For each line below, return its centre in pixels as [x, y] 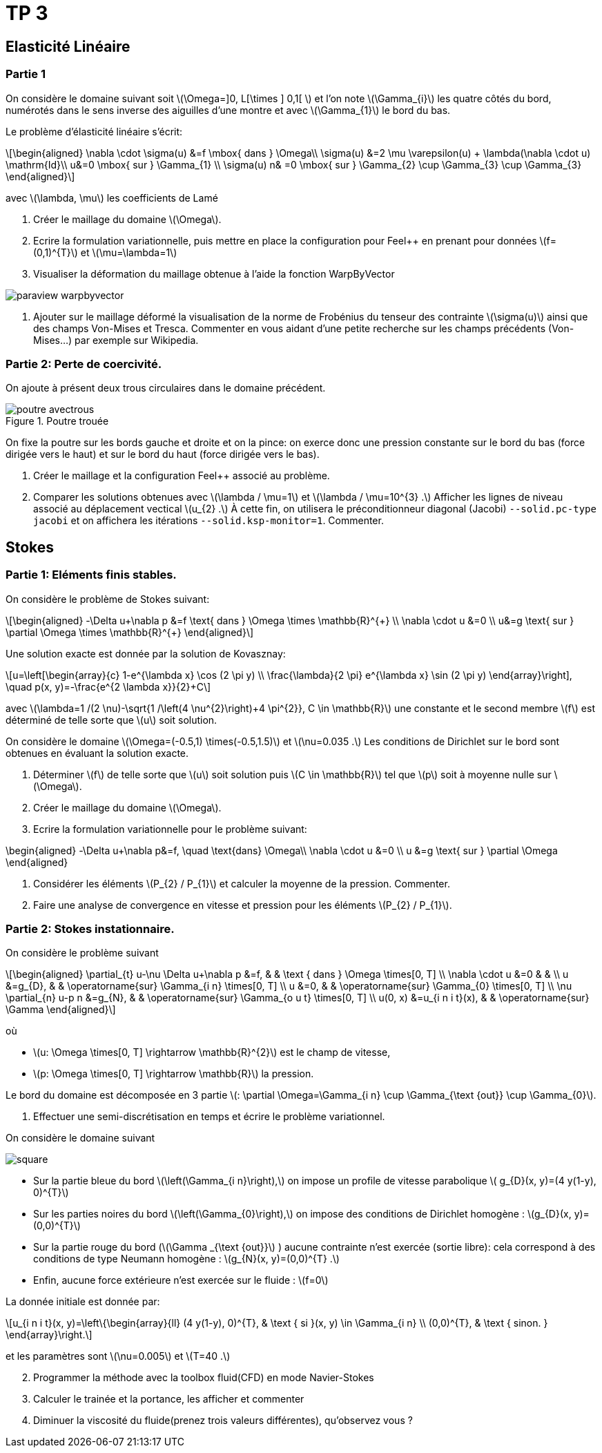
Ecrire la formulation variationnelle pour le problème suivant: [170, 829]
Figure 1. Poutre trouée [57, 421]
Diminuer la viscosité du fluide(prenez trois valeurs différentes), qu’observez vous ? [223, 1421]
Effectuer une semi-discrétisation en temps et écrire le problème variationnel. [209, 1117]
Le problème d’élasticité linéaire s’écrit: [94, 131]
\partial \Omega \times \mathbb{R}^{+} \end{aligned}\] [130, 632]
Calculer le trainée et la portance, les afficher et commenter [169, 1399]
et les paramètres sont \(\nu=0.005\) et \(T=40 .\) [118, 1356]
